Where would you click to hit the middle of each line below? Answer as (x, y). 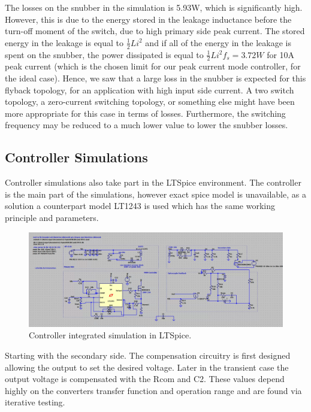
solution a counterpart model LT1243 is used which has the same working (140, 206)
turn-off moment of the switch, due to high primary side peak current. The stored (155, 31)
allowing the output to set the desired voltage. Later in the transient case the (147, 367)
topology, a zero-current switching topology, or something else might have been (150, 102)
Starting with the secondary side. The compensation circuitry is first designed (148, 355)
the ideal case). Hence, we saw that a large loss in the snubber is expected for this (155, 78)
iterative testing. (35, 402)
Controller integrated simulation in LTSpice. (110, 335)
